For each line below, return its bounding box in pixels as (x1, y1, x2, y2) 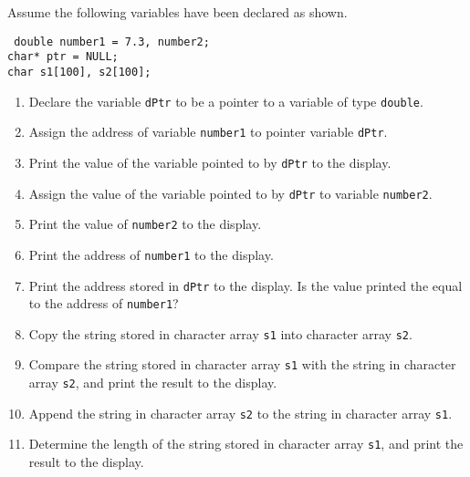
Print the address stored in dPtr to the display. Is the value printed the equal (28, 275, 463, 295)
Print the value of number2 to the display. (28, 214, 262, 233)
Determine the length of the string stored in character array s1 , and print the (28, 434, 464, 453)
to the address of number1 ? (28, 294, 179, 313)
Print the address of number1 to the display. (28, 244, 274, 264)
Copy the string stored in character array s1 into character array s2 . (28, 324, 413, 343)
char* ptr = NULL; (7, 50, 119, 64)
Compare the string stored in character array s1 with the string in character (28, 355, 456, 374)
